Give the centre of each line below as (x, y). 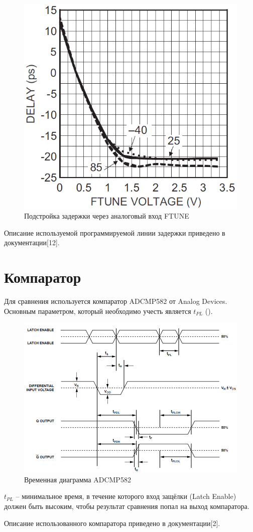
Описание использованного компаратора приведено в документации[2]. (112, 523)
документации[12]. (32, 242)
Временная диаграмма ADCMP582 (78, 479)
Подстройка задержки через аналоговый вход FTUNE (107, 216)
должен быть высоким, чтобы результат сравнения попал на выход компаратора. (127, 506)
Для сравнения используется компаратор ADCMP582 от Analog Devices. (116, 301)
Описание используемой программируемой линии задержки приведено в (115, 232)
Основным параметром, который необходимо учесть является (98, 311)
